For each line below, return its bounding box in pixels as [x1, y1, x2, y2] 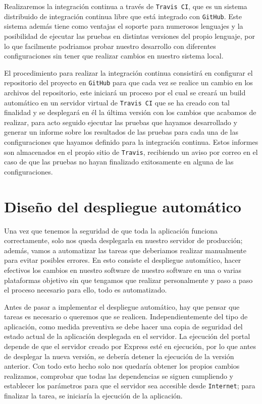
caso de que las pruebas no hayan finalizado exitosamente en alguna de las [4, 156, 234, 167]
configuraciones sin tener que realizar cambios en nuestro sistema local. [4, 50, 224, 61]
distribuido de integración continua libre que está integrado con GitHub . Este [4, 11, 242, 21]
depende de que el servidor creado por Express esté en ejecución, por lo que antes [4, 341, 256, 352]
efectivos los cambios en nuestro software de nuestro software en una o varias [4, 264, 242, 275]
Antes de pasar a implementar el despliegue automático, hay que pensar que [4, 301, 240, 312]
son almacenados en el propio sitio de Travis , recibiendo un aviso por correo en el [4, 146, 258, 157]
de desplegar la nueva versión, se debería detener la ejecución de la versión [4, 351, 234, 361]
